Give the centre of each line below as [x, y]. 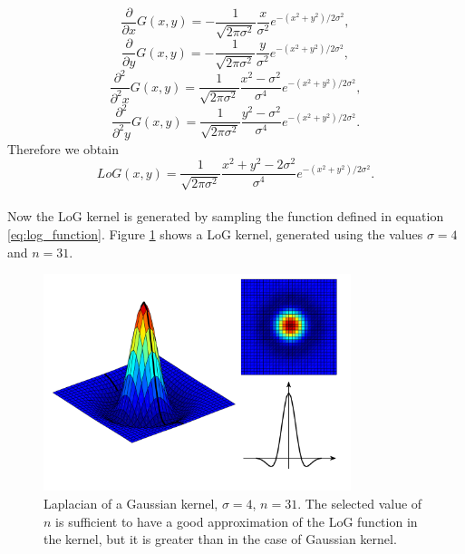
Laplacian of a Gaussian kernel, [131, 503]
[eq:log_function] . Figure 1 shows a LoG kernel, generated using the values [215, 234]
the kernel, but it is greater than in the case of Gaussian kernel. [220, 539]
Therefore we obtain [63, 148]
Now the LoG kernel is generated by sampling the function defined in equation [226, 216]
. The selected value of [360, 503]
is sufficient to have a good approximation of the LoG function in [237, 521]
